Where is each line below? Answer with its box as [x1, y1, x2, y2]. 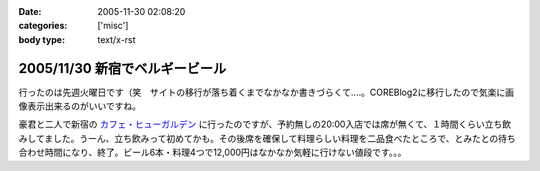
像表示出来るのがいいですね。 [18, 100, 142, 112]
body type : [18, 33, 65, 45]
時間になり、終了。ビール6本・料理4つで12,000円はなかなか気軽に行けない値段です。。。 [44, 146, 407, 159]
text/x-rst [97, 33, 136, 45]
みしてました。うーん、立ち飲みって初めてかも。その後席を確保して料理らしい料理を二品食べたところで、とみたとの [18, 132, 499, 144]
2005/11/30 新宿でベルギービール [18, 60, 227, 77]
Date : [18, 6, 42, 17]
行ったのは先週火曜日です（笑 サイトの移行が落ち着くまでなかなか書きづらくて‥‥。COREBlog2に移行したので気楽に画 [18, 86, 515, 98]
